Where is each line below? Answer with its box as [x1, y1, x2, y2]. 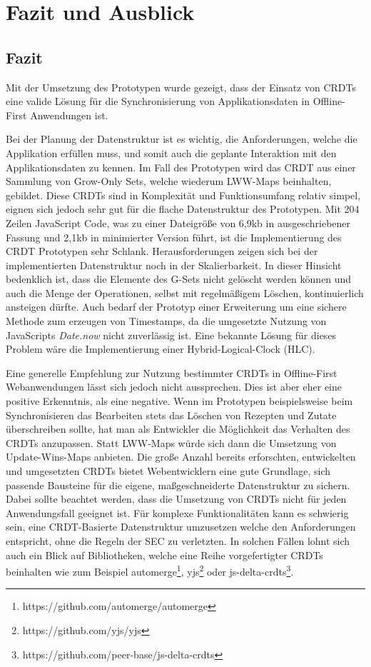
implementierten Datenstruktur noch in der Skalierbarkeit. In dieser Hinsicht [6, 257, 342, 272]
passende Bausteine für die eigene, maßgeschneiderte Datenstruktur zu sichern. [6, 477, 350, 492]
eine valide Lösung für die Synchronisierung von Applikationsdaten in [6, 94, 310, 109]
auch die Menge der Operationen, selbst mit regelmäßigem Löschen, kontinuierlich [6, 285, 364, 300]
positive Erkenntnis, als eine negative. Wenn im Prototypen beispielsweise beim [6, 393, 353, 408]
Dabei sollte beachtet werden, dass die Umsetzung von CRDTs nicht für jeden [6, 491, 347, 506]
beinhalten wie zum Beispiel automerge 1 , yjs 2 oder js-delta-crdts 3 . [6, 562, 294, 578]
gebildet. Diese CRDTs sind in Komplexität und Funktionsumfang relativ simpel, [6, 187, 361, 202]
